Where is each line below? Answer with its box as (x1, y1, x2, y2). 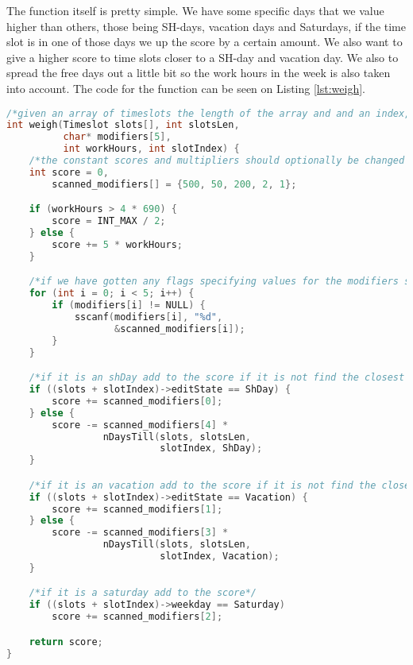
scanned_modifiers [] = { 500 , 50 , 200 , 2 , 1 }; (52, 178, 297, 190)
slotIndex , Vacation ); (160, 551, 280, 563)
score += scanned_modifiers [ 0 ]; (52, 395, 223, 407)
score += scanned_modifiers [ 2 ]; (52, 611, 223, 623)
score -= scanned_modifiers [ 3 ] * (52, 527, 229, 539)
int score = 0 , (29, 166, 109, 178)
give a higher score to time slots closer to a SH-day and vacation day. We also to (6, 48, 399, 65)
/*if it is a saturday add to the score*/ (29, 587, 257, 599)
